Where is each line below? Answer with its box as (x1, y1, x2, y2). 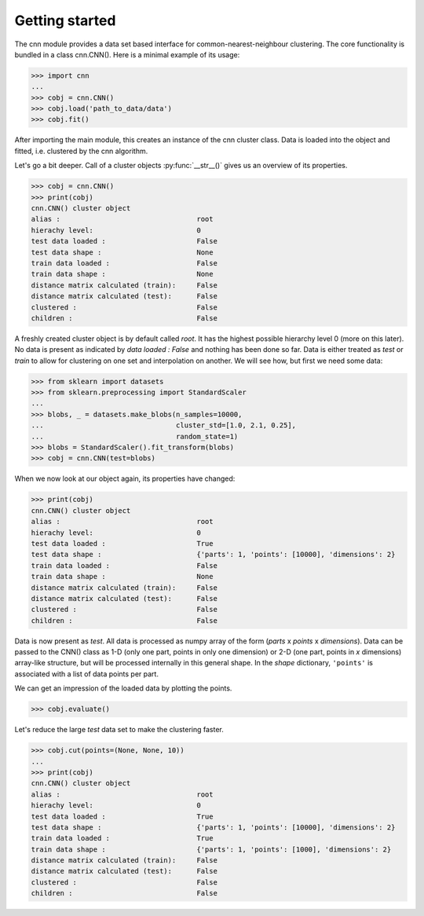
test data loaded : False (31, 236, 217, 246)
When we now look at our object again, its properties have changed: (14, 474, 236, 483)
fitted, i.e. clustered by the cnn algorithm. (14, 146, 148, 156)
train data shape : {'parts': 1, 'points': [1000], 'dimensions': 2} (31, 845, 392, 854)
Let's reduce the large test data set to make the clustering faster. (14, 725, 224, 735)
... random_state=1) (31, 432, 239, 441)
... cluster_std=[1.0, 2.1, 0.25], (31, 421, 297, 430)
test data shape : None (31, 247, 214, 257)
